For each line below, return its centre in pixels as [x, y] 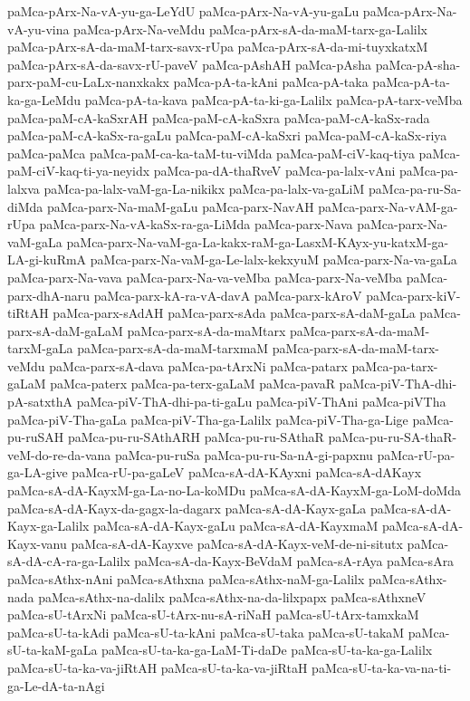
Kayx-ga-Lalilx [48, 526]
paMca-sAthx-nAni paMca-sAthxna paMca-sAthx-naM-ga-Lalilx [186, 579]
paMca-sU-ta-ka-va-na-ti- [382, 667]
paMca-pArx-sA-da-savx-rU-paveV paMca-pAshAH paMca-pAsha [190, 64]
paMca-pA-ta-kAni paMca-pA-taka [271, 82]
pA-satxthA [40, 402]
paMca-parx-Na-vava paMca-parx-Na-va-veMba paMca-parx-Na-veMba [205, 277]
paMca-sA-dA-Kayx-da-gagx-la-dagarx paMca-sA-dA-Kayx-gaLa [187, 508]
